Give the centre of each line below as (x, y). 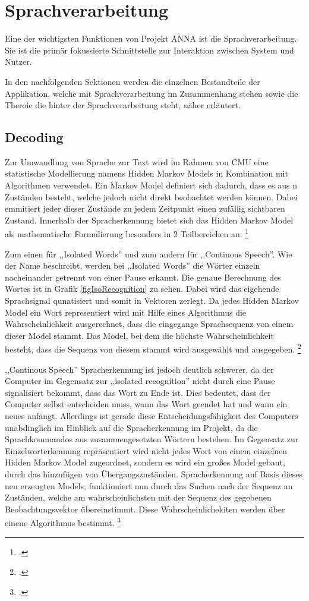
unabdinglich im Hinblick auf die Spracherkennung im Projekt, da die (131, 427)
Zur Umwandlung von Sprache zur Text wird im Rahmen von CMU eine (137, 161)
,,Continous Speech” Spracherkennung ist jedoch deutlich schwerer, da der (139, 369)
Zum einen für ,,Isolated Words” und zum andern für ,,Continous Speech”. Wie (149, 254)
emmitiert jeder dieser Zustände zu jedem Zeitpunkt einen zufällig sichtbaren (145, 208)
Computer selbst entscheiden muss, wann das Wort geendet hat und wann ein (146, 404)
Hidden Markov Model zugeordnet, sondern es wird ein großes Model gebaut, (145, 462)
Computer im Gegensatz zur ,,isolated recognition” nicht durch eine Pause (140, 381)
